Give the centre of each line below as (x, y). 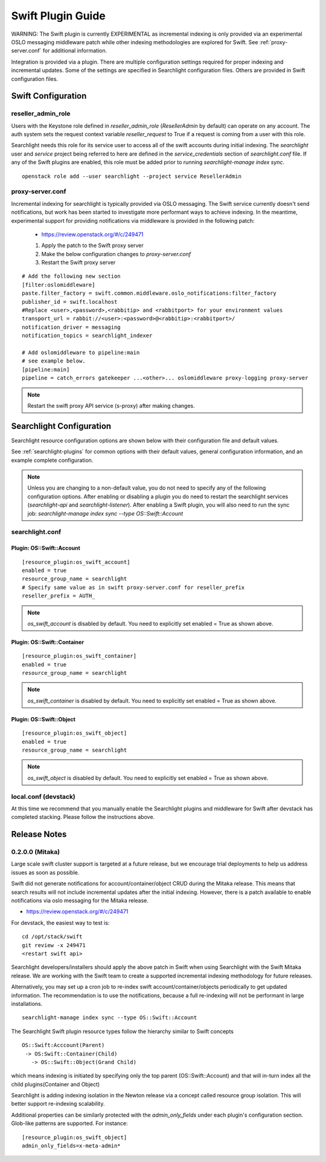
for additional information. (75, 51)
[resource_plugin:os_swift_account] (76, 562)
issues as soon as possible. (45, 872)
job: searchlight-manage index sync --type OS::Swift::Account (105, 513)
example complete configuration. (52, 460)
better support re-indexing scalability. (58, 1104)
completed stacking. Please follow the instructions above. (83, 817)
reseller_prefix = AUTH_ (59, 596)
